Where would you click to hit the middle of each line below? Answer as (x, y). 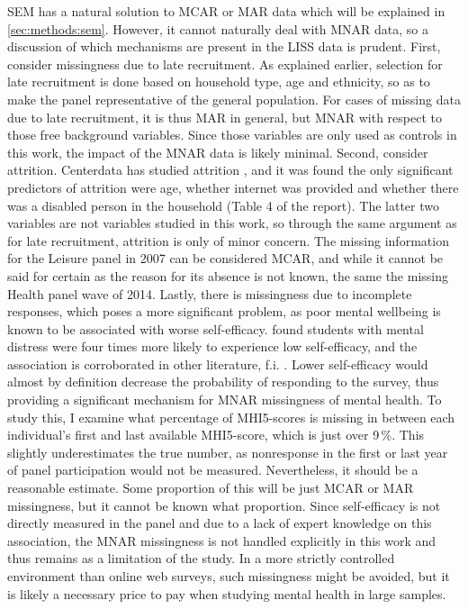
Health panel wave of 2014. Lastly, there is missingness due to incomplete (210, 293)
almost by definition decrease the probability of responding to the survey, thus (223, 382)
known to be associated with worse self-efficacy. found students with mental (216, 328)
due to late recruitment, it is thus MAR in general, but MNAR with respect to (225, 117)
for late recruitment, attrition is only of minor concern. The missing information (228, 240)
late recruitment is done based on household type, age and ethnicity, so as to (219, 82)
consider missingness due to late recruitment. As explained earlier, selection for (225, 64)
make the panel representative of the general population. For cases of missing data (234, 99)
